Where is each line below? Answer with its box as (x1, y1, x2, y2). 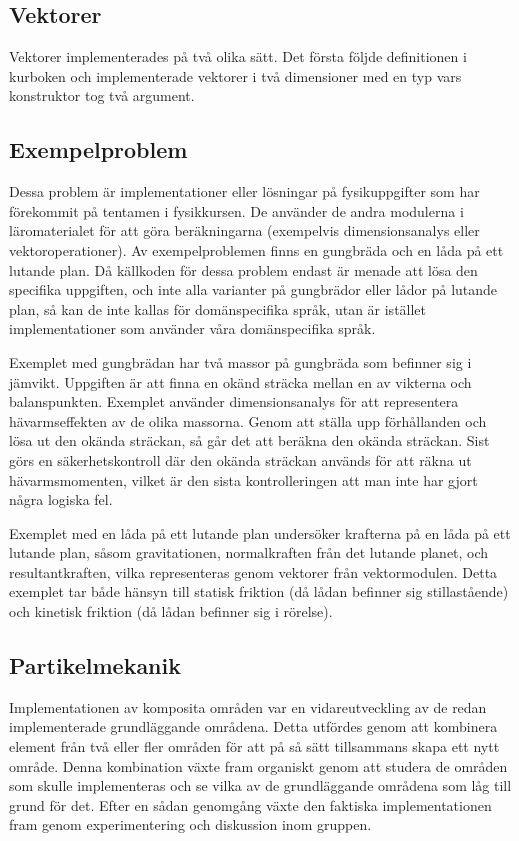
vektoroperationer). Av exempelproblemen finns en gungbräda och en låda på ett (9, 239, 504, 260)
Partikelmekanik (9, 650, 181, 681)
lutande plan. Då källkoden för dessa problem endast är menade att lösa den (9, 259, 478, 280)
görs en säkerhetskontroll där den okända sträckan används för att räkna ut (9, 449, 472, 470)
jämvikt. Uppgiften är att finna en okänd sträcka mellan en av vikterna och (9, 371, 472, 392)
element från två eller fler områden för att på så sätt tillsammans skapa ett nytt (9, 736, 500, 757)
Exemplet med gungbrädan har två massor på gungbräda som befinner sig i (9, 351, 472, 372)
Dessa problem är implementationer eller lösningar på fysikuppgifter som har (9, 181, 480, 202)
